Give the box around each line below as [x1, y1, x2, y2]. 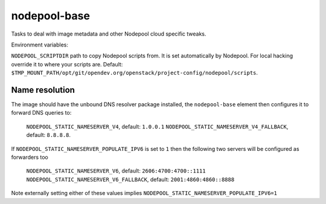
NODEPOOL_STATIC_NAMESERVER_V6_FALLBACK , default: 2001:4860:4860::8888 [26, 176, 235, 183]
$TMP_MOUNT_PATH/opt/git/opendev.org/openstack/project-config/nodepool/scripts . [11, 69, 258, 77]
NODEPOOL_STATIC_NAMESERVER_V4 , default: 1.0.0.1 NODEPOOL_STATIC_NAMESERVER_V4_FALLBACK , [26, 123, 289, 130]
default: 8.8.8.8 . [26, 132, 71, 139]
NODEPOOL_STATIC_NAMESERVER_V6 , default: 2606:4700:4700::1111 [26, 167, 206, 174]
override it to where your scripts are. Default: [11, 60, 123, 68]
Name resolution [11, 84, 75, 95]
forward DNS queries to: [11, 109, 72, 116]
